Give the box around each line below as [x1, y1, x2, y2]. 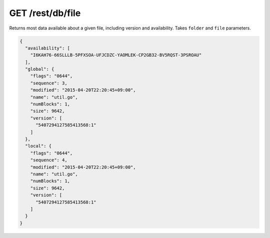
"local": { [25, 143, 52, 149]
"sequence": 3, [30, 80, 67, 86]
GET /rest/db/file [9, 7, 81, 18]
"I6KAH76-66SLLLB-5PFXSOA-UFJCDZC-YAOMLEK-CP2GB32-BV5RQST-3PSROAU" [30, 52, 202, 58]
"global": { [25, 66, 54, 72]
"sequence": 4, [30, 157, 67, 163]
